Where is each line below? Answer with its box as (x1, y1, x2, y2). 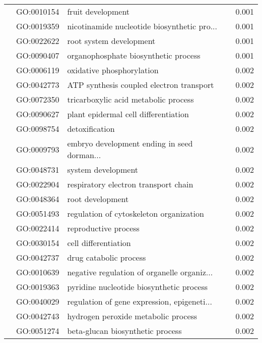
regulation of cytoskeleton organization (67, 208, 204, 219)
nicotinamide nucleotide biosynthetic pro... (67, 20, 217, 32)
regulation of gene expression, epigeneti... (67, 296, 212, 307)
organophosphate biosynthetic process (67, 50, 201, 61)
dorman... (67, 149, 101, 161)
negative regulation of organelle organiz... (67, 266, 213, 278)
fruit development (67, 6, 130, 17)
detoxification (67, 123, 115, 134)
